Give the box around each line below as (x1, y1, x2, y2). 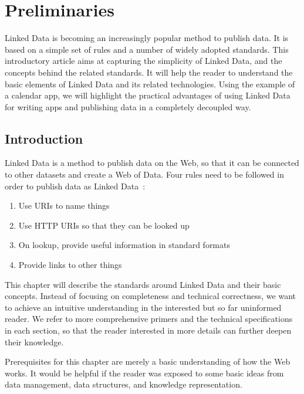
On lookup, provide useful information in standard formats (18, 239, 230, 251)
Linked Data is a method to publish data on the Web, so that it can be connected (5, 157, 299, 169)
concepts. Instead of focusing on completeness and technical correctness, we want (5, 290, 296, 302)
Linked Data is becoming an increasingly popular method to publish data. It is (5, 32, 289, 44)
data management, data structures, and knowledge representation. (5, 378, 242, 390)
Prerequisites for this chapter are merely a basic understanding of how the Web (5, 355, 291, 368)
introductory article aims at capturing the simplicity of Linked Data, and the (5, 55, 282, 67)
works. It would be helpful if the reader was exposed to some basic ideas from (5, 366, 284, 379)
